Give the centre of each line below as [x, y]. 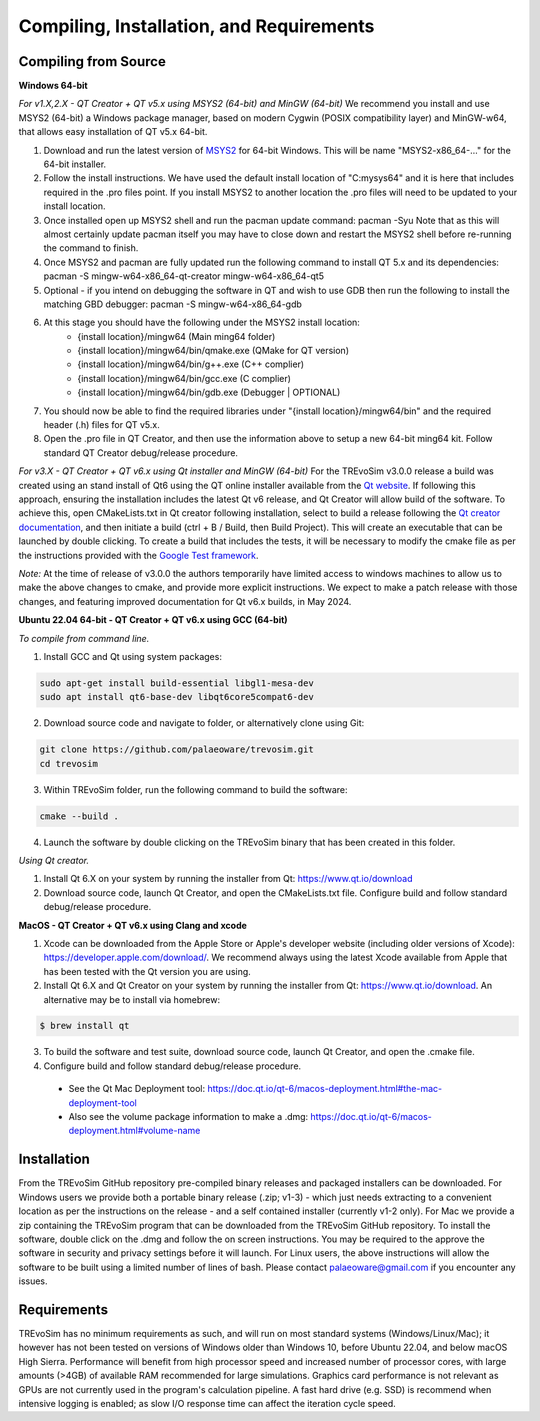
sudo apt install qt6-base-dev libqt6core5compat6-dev [176, 697]
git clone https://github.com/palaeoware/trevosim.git [176, 749]
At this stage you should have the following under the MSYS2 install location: [201, 322]
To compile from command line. [84, 638]
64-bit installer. [75, 164]
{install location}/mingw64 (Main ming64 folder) [176, 336]
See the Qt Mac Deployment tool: [136, 1089]
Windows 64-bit [53, 86]
